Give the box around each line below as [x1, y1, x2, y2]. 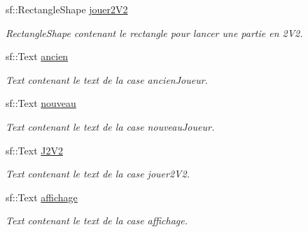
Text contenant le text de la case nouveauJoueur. [6, 119, 215, 133]
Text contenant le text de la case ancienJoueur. [6, 72, 208, 87]
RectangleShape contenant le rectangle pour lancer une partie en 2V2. [6, 25, 303, 40]
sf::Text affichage [6, 189, 78, 204]
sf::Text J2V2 [6, 143, 63, 157]
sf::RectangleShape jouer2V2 [6, 2, 128, 16]
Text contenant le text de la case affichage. [6, 213, 188, 228]
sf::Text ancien [6, 49, 69, 64]
